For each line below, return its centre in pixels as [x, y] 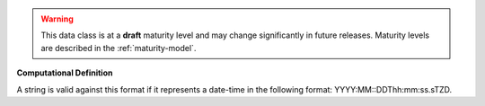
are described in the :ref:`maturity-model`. [119, 48]
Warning [57, 19]
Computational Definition [65, 73]
